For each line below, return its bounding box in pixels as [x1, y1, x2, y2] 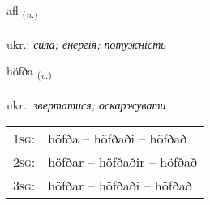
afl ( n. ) [6, 2, 38, 20]
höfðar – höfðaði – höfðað [48, 175, 192, 194]
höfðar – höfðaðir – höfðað [48, 152, 197, 171]
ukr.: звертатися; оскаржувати [6, 96, 166, 113]
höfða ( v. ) [6, 62, 52, 82]
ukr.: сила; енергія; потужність [6, 35, 166, 52]
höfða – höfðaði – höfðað [48, 128, 187, 147]
